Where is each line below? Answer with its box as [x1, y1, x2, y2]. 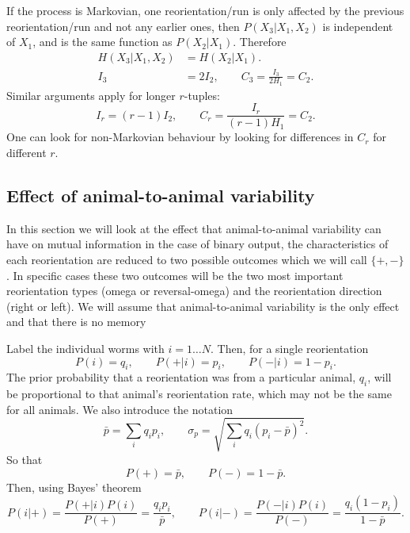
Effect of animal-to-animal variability [6, 183, 315, 208]
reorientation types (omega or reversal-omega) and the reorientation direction [6, 282, 382, 299]
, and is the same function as [32, 33, 173, 50]
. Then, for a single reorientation [210, 340, 369, 356]
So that [6, 451, 43, 467]
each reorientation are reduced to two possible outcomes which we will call [6, 251, 367, 268]
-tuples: [184, 86, 220, 103]
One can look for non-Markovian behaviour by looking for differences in [6, 128, 354, 145]
